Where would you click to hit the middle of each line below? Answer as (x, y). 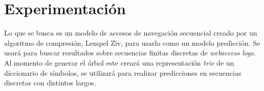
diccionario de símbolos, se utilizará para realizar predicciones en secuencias (123, 72)
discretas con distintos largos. (50, 83)
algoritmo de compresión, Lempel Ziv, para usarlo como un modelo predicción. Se (132, 42)
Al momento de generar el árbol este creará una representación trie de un (119, 62)
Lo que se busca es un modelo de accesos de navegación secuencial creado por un (131, 33)
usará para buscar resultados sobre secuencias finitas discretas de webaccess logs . (130, 53)
